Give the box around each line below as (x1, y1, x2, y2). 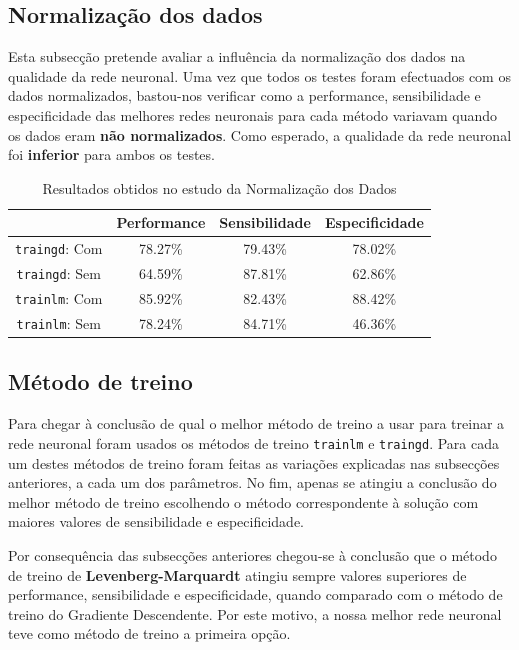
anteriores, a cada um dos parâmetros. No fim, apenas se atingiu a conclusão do (8, 472, 497, 493)
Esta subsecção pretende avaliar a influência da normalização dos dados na (8, 46, 466, 67)
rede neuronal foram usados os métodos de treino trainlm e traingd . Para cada (8, 432, 499, 453)
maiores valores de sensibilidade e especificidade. (8, 511, 304, 532)
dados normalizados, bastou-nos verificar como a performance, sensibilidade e (8, 85, 481, 106)
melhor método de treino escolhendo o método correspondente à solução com (8, 491, 479, 512)
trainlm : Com (15, 288, 103, 309)
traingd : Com (15, 238, 103, 259)
